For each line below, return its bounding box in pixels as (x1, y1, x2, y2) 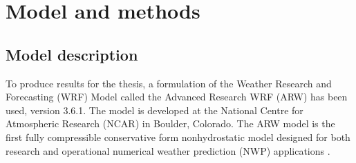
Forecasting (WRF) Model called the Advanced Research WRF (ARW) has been (6, 89, 348, 104)
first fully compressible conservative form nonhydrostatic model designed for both (6, 129, 350, 144)
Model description (6, 43, 138, 65)
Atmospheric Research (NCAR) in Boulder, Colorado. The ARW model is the (6, 116, 335, 131)
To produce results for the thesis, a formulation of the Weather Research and (6, 76, 332, 90)
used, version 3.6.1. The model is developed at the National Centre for (6, 102, 303, 117)
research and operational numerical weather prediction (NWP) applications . (6, 143, 330, 157)
